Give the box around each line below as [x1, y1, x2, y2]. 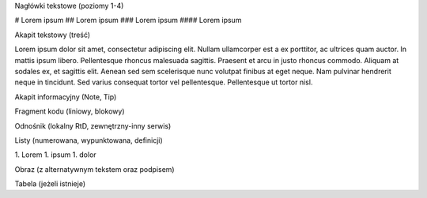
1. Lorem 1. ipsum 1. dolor [14, 150, 96, 159]
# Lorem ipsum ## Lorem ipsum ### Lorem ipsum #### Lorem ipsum [14, 16, 242, 25]
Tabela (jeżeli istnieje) [14, 179, 86, 189]
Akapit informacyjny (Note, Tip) [14, 92, 117, 102]
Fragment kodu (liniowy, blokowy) [14, 106, 126, 116]
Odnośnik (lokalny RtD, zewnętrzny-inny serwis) [14, 121, 172, 130]
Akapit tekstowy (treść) [14, 30, 91, 39]
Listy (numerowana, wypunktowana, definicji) [14, 135, 164, 145]
